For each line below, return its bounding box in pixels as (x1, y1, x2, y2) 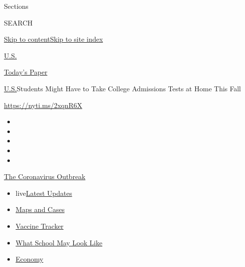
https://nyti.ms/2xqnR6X (4, 100, 83, 110)
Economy (15, 254, 43, 264)
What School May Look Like (15, 237, 102, 247)
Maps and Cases (15, 204, 65, 214)
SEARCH (4, 17, 33, 27)
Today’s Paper (4, 67, 48, 77)
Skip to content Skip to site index (4, 34, 103, 44)
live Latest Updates (15, 187, 72, 198)
